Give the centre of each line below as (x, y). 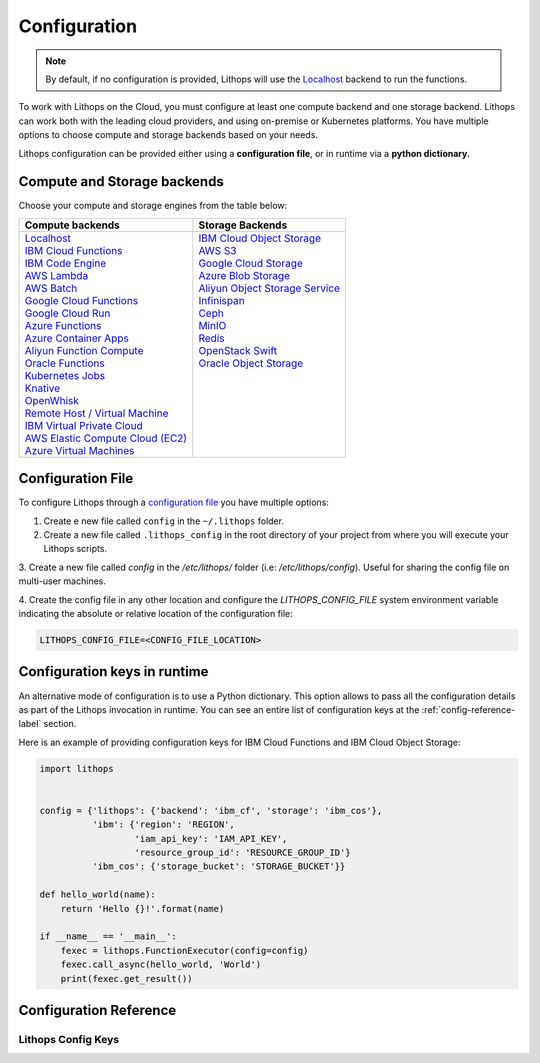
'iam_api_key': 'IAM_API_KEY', (211, 838)
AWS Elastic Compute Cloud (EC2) (106, 438)
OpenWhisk (52, 400)
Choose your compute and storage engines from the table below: (153, 206)
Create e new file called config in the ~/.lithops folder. (164, 521)
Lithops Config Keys (69, 1039)
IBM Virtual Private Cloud (84, 425)
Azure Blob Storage (244, 275)
